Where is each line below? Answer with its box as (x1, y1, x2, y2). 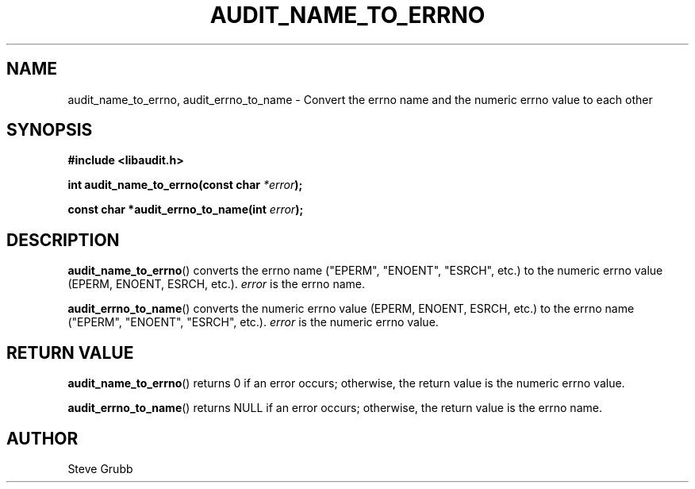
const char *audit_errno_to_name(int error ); (67, 202, 304, 217)
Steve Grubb (67, 461, 133, 476)
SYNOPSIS (6, 120, 93, 141)
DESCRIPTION (6, 229, 120, 250)
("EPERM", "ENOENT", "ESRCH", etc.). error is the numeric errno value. (67, 315, 439, 329)
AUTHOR (6, 428, 79, 449)
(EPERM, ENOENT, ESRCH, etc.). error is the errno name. (67, 277, 366, 291)
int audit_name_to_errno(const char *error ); (67, 178, 303, 192)
